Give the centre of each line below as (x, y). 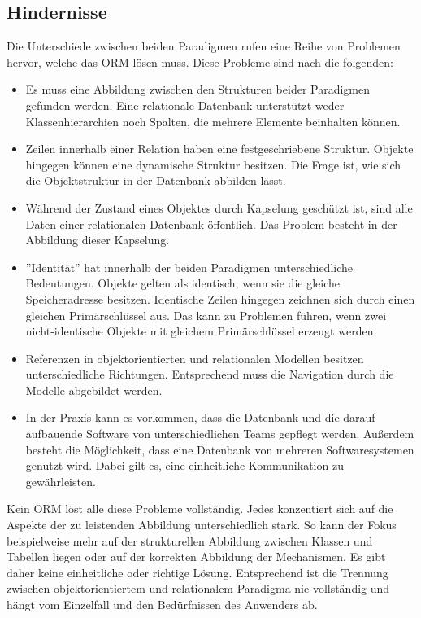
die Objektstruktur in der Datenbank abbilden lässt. (156, 180)
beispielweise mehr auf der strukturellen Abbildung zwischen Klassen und (190, 540)
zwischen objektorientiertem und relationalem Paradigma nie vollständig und (198, 588)
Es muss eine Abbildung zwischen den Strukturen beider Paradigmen (198, 89)
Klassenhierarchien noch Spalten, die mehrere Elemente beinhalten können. (213, 121)
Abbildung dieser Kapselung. (98, 240)
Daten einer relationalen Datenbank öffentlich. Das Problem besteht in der (211, 224)
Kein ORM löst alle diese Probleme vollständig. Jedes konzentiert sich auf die (200, 508)
